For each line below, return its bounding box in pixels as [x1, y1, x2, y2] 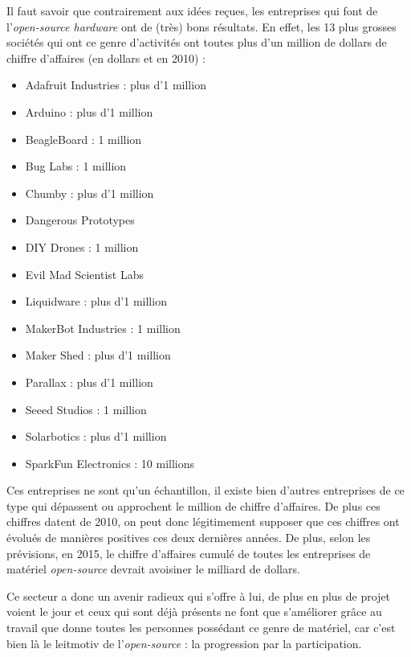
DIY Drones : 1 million [25, 238, 139, 255]
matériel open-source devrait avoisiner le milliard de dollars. [6, 561, 300, 577]
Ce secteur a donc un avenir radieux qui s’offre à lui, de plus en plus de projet [6, 587, 391, 604]
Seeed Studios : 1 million [25, 400, 147, 417]
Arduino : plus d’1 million [25, 103, 153, 120]
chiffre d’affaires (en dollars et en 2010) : [6, 49, 205, 66]
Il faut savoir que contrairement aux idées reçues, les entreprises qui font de [6, 2, 378, 18]
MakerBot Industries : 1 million [25, 319, 181, 336]
